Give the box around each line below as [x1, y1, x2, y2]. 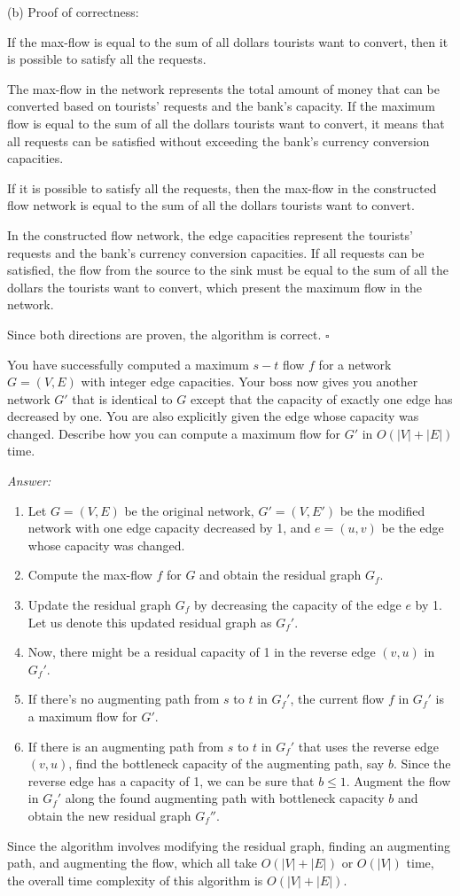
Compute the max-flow [27, 565, 152, 584]
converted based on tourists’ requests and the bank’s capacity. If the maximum [7, 97, 435, 115]
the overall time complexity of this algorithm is [7, 870, 263, 889]
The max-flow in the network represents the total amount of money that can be [7, 79, 440, 97]
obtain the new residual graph [27, 806, 191, 824]
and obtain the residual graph [199, 565, 362, 584]
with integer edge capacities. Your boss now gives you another [81, 372, 418, 391]
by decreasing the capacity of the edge [193, 596, 402, 614]
